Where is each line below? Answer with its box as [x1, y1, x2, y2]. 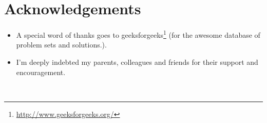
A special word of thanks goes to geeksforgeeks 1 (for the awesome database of [16, 28, 260, 40]
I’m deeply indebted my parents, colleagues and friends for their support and [16, 56, 258, 67]
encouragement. [16, 66, 66, 77]
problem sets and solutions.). [16, 39, 107, 50]
